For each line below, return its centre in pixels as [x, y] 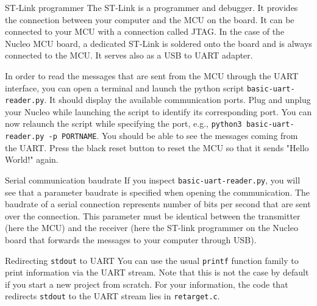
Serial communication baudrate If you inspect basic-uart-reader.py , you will [153, 180]
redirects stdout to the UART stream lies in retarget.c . [112, 296]
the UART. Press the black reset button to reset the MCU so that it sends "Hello [157, 147]
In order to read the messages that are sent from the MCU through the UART [152, 75]
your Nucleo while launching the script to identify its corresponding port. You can [158, 111]
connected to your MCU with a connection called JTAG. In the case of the [145, 31]
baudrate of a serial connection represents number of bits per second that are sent [158, 204]
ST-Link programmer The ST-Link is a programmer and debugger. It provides [151, 7]
